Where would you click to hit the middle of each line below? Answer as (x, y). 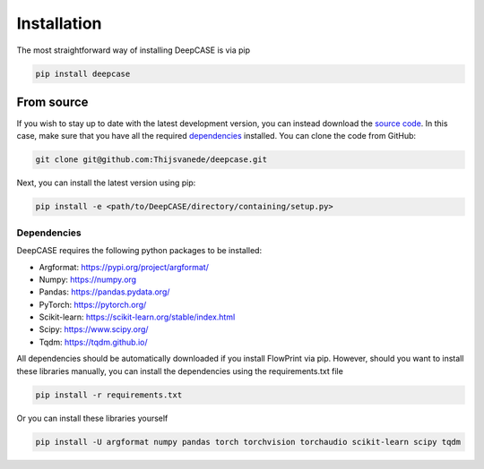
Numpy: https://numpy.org (88, 279)
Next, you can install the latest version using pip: (106, 183)
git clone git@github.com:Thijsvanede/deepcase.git (151, 160)
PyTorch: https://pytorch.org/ (93, 304)
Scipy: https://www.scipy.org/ (94, 329)
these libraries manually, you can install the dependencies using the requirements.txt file (180, 371)
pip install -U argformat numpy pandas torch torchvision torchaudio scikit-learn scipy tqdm (248, 442)
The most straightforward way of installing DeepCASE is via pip (134, 50)
